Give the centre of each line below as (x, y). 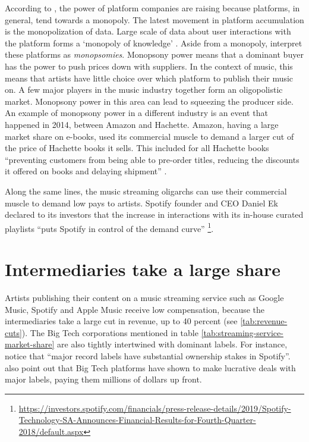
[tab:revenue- (264, 321)
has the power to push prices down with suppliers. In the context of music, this (149, 66)
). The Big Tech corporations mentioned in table (110, 332)
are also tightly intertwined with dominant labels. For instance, (172, 344)
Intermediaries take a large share (143, 269)
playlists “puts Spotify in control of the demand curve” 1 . (109, 227)
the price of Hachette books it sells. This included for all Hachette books (137, 148)
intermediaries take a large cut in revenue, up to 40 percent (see (121, 321)
